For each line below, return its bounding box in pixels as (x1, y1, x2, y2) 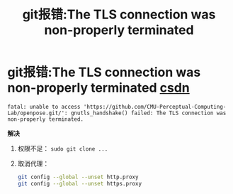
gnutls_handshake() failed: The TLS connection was (70, 109, 227, 117)
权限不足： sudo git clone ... (17, 144, 108, 153)
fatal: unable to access (7, 103, 81, 110)
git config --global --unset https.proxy (17, 180, 142, 187)
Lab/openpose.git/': (7, 109, 69, 117)
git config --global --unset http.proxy (17, 173, 139, 180)
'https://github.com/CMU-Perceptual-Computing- (83, 103, 227, 110)
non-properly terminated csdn (7, 80, 190, 96)
